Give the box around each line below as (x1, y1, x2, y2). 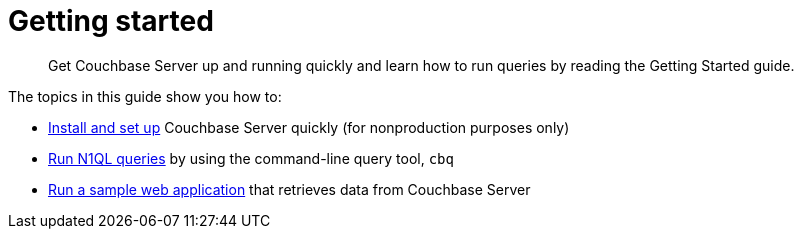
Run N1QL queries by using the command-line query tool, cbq (48, 149, 454, 167)
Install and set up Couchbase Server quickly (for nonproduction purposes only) (48, 118, 570, 136)
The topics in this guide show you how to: (8, 87, 282, 105)
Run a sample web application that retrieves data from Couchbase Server (48, 180, 531, 198)
